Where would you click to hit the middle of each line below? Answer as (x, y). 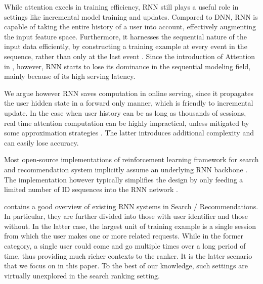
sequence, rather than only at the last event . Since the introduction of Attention (130, 56)
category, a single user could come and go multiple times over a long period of (125, 246)
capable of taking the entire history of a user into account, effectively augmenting (130, 27)
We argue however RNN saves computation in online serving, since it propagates (129, 93)
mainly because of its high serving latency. (70, 76)
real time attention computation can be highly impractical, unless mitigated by (127, 123)
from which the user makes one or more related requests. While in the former (124, 236)
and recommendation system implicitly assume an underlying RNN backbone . (126, 169)
